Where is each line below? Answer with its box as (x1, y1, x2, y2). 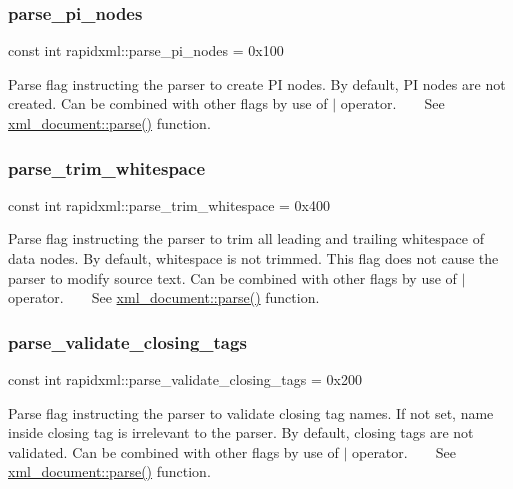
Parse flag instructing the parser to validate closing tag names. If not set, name (8, 402, 494, 423)
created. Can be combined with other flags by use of (8, 93, 328, 114)
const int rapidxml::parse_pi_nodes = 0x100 (8, 40, 284, 61)
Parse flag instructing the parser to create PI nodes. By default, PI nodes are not (8, 73, 506, 94)
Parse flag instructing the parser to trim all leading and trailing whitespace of (8, 228, 484, 249)
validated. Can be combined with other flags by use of (8, 441, 339, 462)
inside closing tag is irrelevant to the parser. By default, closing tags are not (8, 422, 474, 443)
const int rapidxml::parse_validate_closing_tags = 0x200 (8, 369, 362, 389)
